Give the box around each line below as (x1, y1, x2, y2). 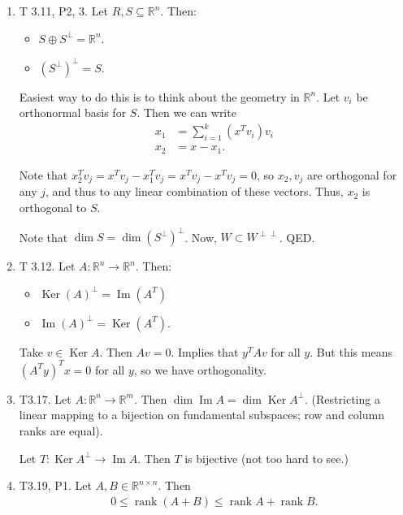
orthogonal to (19, 198, 87, 215)
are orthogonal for (306, 166, 397, 183)
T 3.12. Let (19, 257, 76, 275)
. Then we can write (136, 104, 236, 121)
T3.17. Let (19, 390, 71, 407)
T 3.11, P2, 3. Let (19, 2, 109, 19)
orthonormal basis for (19, 104, 127, 121)
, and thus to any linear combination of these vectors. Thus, (45, 183, 344, 200)
